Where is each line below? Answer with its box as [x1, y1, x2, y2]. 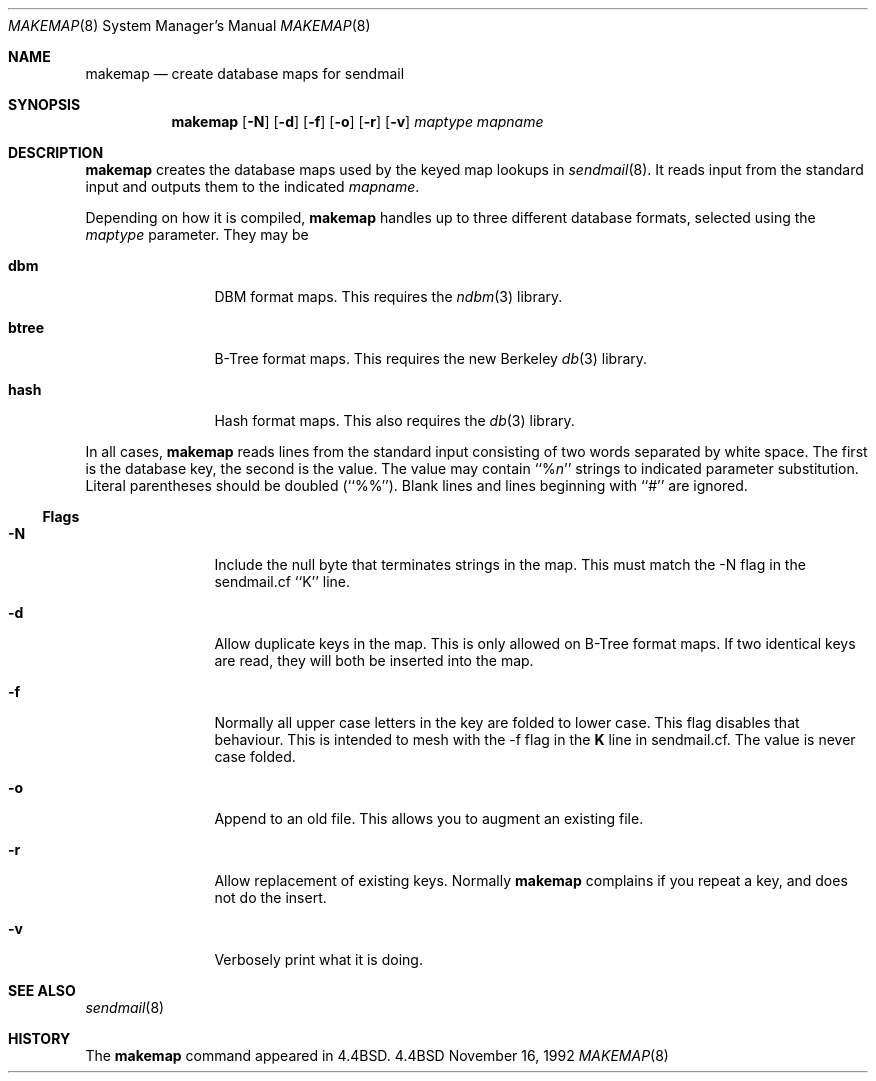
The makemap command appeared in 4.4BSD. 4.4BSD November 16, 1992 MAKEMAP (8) [85, 1047, 669, 1064]
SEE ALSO [8, 982, 76, 999]
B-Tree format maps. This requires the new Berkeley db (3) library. [214, 350, 648, 367]
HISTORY [8, 1030, 71, 1047]
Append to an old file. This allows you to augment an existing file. [214, 810, 644, 827]
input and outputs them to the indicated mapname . [85, 178, 420, 195]
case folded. [214, 748, 296, 765]
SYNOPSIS [8, 96, 81, 113]
